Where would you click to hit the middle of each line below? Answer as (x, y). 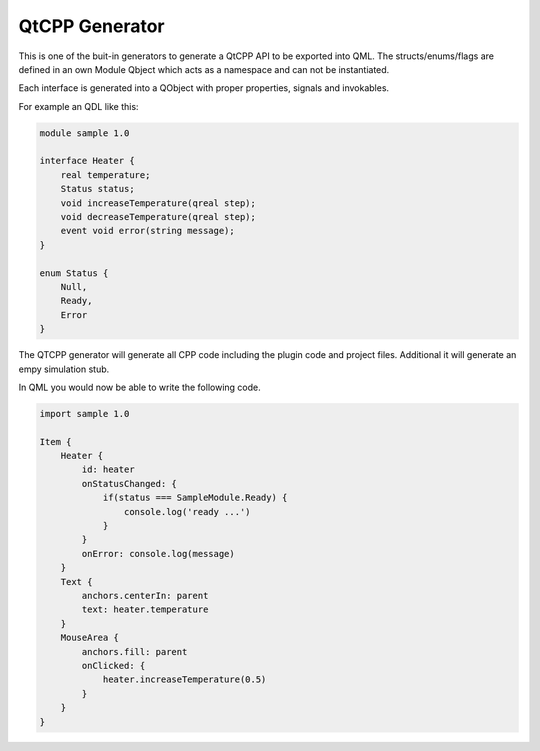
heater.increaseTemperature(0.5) (184, 679)
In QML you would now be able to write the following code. (139, 387)
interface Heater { (87, 161)
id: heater (108, 469)
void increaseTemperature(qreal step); (158, 203)
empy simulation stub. (64, 369)
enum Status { (74, 273)
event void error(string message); (147, 231)
